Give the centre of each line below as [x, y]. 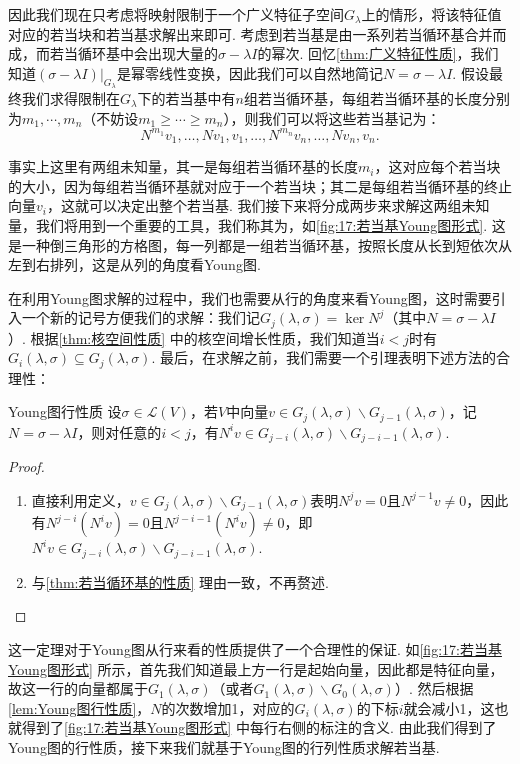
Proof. [26, 466]
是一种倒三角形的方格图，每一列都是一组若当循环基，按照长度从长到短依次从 [260, 244]
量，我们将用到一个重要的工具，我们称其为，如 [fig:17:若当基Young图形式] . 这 [257, 224]
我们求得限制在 [70, 97]
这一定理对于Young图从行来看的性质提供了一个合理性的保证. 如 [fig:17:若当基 [255, 648]
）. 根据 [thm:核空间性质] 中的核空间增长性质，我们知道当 [194, 337]
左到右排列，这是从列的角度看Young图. [134, 264]
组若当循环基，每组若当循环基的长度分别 [376, 97]
